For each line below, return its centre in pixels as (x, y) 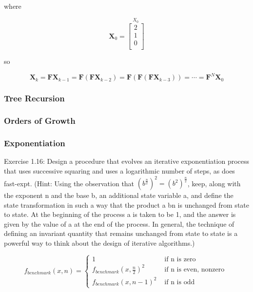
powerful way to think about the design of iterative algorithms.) (99, 243)
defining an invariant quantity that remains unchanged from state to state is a (121, 233)
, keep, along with (214, 183)
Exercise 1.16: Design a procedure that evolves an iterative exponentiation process (127, 161)
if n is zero (180, 259)
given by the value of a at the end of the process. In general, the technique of (119, 224)
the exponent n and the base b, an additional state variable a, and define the (119, 195)
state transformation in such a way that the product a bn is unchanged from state (126, 204)
